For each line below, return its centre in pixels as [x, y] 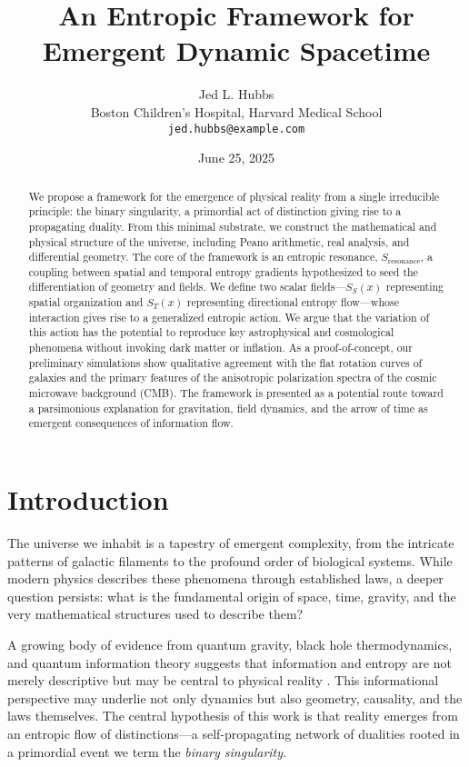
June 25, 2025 [236, 158]
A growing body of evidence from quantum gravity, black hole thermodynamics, [230, 644]
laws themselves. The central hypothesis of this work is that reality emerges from [233, 716]
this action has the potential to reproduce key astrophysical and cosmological [211, 332]
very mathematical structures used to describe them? [155, 614]
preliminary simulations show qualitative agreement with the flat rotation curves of [225, 362]
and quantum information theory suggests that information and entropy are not [230, 662]
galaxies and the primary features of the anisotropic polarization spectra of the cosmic [233, 378]
